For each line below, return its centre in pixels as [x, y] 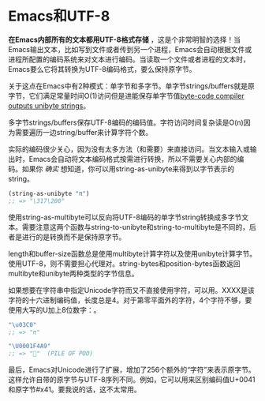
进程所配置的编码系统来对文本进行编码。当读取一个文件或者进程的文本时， [129, 59]
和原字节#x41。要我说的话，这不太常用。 [75, 390]
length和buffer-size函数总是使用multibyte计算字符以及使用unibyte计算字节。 [132, 253]
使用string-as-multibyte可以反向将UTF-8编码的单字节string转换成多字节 [125, 217]
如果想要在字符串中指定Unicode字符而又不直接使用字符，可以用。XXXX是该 [131, 290]
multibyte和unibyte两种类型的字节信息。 [74, 273]
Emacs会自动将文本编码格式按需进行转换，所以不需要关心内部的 [133, 159]
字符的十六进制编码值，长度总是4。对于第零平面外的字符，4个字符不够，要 [130, 300]
